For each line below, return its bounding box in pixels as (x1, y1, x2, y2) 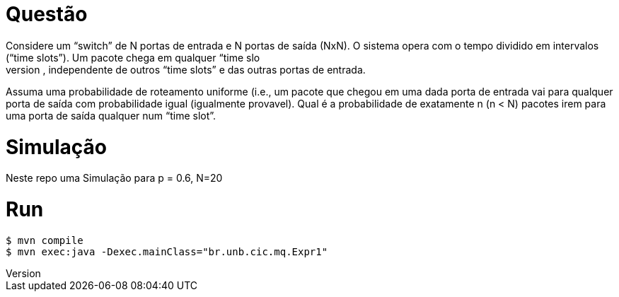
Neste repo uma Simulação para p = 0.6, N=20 (6, 172, 223, 185)
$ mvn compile (6, 234, 83, 246)
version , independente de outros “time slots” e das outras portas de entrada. (6, 63, 366, 76)
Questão (6, 2, 88, 26)
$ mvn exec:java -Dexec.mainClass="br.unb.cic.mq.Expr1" (6, 245, 328, 257)
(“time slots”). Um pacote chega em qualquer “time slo (6, 51, 260, 64)
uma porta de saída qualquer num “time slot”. (6, 109, 216, 122)
